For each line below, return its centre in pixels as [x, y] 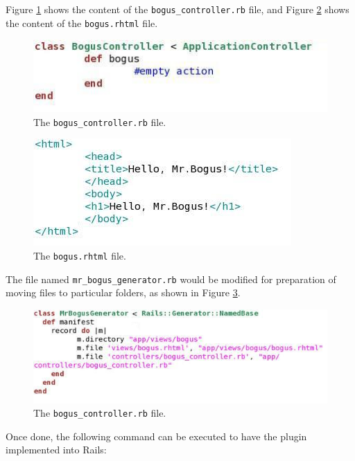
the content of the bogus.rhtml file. [82, 22]
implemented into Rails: [56, 450]
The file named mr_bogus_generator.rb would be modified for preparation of [171, 279]
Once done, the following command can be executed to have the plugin [156, 436]
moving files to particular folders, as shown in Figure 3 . [123, 292]
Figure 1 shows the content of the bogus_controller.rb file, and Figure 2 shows [177, 9]
